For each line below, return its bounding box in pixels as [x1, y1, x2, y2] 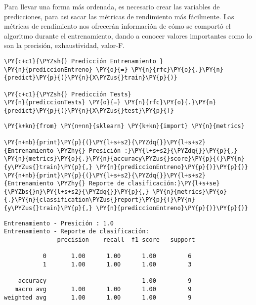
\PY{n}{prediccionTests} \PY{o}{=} [4, 99, 121, 106]
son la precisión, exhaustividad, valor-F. [4, 40, 125, 50]
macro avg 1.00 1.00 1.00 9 [14, 286, 192, 293]
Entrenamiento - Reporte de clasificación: [4, 228, 149, 235]
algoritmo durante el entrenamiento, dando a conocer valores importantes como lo [4, 30, 252, 41]
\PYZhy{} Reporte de [57, 180, 125, 187]
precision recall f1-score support [57, 236, 195, 244]
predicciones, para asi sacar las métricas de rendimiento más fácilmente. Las [4, 11, 234, 21]
